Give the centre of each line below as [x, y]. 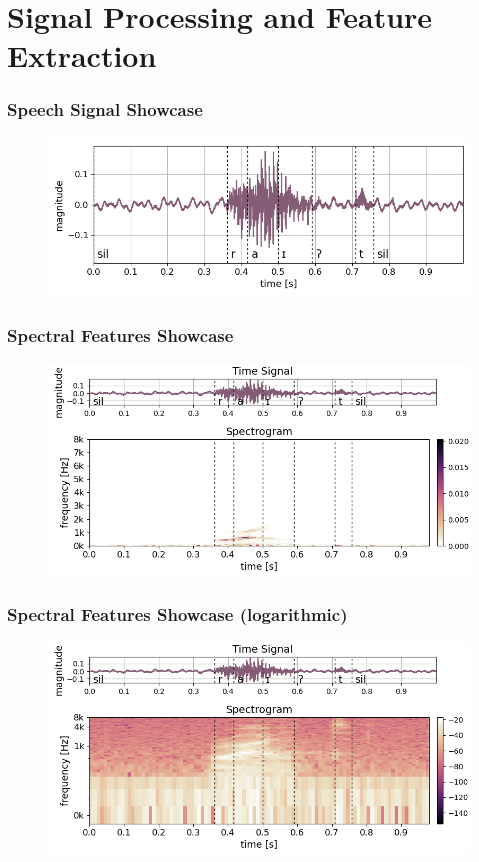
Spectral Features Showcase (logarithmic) [177, 614]
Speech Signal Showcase [105, 109]
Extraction [82, 55]
